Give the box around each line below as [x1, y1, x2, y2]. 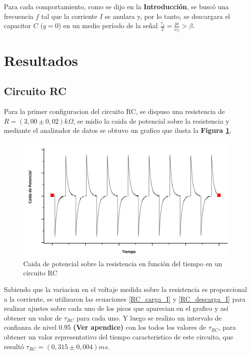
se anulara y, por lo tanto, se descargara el [104, 11, 230, 21]
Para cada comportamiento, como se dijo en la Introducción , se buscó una [4, 1, 229, 11]
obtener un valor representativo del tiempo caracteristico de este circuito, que [4, 331, 234, 341]
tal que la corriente [41, 11, 98, 21]
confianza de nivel [4, 322, 57, 332]
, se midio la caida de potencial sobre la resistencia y [73, 115, 229, 126]
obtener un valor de [4, 312, 62, 323]
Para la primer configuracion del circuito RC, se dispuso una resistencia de [4, 106, 225, 116]
